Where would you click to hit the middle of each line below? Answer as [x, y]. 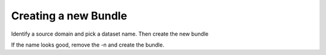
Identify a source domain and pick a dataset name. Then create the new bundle [110, 34]
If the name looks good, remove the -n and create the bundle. [88, 45]
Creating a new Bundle [69, 16]
